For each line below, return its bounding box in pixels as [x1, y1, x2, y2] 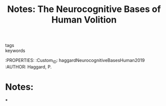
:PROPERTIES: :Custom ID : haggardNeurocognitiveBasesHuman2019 [5, 57, 145, 64]
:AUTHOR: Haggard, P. [5, 63, 52, 69]
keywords [5, 47, 25, 53]
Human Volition [51, 14, 117, 25]
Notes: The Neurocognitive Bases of [7, 3, 161, 15]
